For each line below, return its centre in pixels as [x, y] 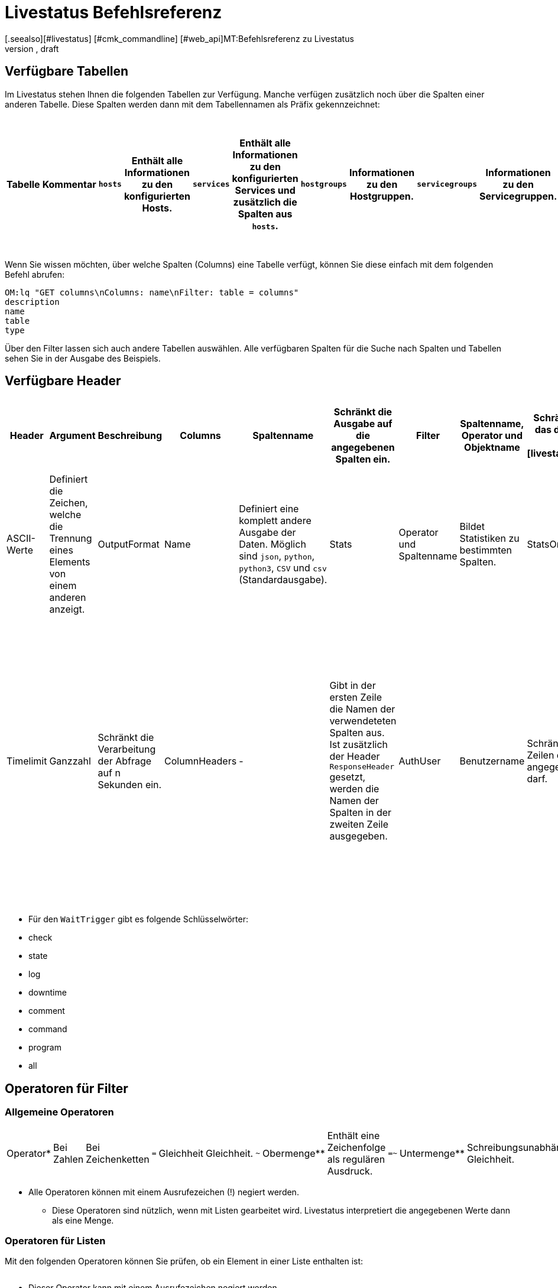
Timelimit [27, 761]
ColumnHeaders [201, 761]
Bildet [472, 527]
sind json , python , [277, 556]
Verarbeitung [127, 749]
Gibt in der [353, 686]
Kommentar [69, 184]
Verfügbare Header [63, 381]
